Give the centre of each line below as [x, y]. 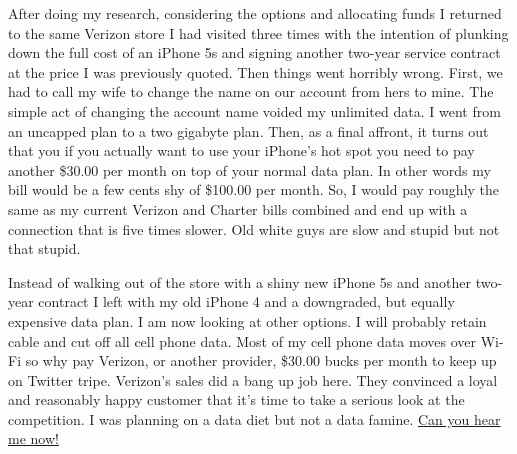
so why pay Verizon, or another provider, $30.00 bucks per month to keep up [261, 360]
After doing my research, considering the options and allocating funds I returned [255, 13]
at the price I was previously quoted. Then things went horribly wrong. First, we [255, 71]
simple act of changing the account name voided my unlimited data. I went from [254, 110]
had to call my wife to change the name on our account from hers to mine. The [251, 91]
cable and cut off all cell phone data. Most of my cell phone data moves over [242, 340]
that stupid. [44, 248]
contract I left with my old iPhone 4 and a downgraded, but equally [246, 301]
